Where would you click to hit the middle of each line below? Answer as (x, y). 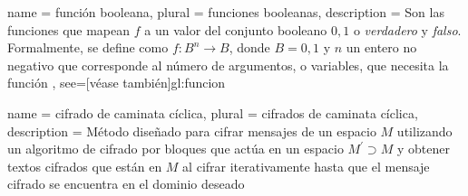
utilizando (424, 131)
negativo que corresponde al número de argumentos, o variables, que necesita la (228, 65)
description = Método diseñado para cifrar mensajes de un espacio (192, 131)
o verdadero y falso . (407, 29)
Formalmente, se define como (88, 47)
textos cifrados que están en (85, 166)
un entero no (381, 47)
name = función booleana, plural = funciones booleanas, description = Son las (226, 12)
